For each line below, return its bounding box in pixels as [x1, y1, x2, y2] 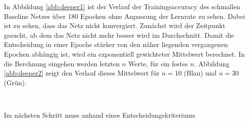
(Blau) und [184, 68, 217, 78]
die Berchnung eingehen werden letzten [4, 58, 120, 68]
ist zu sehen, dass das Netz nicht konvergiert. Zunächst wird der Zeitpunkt [4, 20, 226, 31]
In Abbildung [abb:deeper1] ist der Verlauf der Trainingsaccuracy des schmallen [4, 1, 240, 11]
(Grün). [4, 77, 27, 87]
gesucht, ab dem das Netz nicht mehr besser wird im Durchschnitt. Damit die [4, 30, 234, 40]
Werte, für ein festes [128, 58, 188, 68]
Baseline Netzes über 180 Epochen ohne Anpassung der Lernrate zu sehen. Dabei [4, 11, 245, 21]
